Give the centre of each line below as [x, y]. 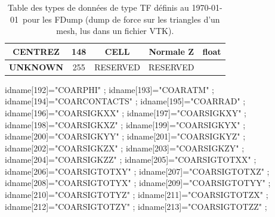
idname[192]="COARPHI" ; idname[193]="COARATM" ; [109, 89]
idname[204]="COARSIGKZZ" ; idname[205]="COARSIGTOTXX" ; [131, 159]
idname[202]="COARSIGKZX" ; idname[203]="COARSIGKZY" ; [125, 148]
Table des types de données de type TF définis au [98, 7]
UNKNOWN [36, 66]
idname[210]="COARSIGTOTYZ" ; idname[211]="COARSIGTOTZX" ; [137, 195]
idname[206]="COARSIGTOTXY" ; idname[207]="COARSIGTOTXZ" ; [137, 171]
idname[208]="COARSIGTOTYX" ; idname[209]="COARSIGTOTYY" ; [138, 183]
